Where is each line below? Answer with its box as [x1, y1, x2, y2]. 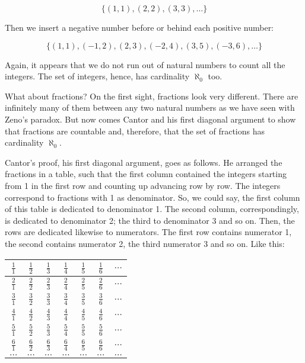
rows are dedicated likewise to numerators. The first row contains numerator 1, [5, 226, 292, 238]
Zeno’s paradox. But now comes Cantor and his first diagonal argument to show [5, 113, 296, 125]
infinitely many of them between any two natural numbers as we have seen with [5, 101, 295, 114]
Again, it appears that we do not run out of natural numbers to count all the [5, 58, 285, 70]
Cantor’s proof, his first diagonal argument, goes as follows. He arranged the [5, 156, 282, 168]
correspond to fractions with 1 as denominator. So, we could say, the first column [5, 191, 300, 203]
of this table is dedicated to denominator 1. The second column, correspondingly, [5, 203, 299, 215]
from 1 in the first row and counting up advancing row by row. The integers [5, 179, 281, 191]
